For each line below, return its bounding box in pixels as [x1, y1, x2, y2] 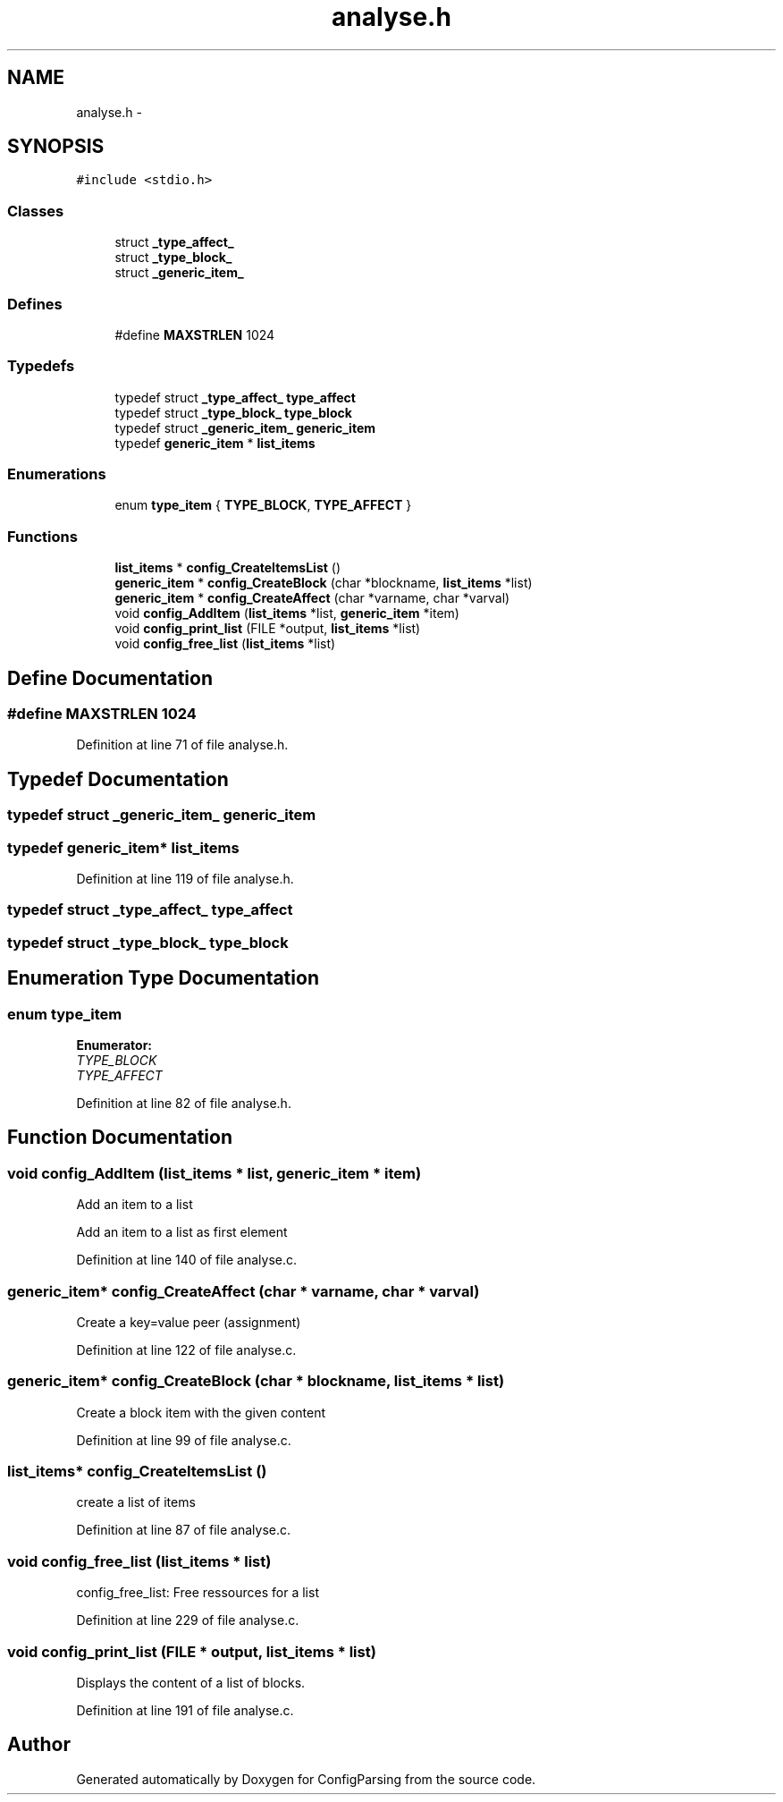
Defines [7, 294, 63, 313]
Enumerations [7, 465, 106, 484]
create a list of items [76, 1494, 196, 1510]
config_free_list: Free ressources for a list [76, 1585, 319, 1601]
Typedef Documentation [7, 767, 229, 791]
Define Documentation [7, 666, 213, 689]
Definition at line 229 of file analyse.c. [76, 1612, 299, 1629]
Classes [7, 201, 64, 220]
